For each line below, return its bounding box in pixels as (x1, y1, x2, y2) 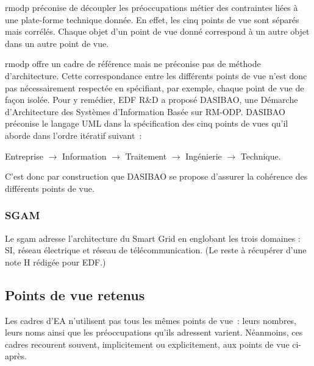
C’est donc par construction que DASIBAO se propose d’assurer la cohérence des (5, 170, 308, 183)
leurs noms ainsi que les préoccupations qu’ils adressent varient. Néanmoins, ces (5, 326, 303, 339)
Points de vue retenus (5, 285, 145, 304)
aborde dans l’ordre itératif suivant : (5, 128, 142, 141)
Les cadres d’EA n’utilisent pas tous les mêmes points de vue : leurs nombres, (5, 314, 297, 326)
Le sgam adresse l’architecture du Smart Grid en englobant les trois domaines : (5, 231, 301, 244)
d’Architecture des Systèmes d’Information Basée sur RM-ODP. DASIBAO (5, 105, 285, 118)
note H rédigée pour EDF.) (5, 255, 106, 268)
